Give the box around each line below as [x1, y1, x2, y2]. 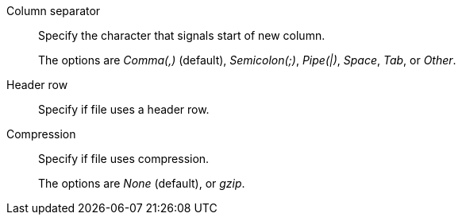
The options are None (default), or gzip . [38, 176, 245, 190]
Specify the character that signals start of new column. [38, 29, 325, 42]
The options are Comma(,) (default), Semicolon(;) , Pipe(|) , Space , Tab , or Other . [38, 53, 456, 67]
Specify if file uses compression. [38, 152, 210, 165]
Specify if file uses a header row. [38, 103, 210, 116]
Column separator [6, 4, 101, 17]
